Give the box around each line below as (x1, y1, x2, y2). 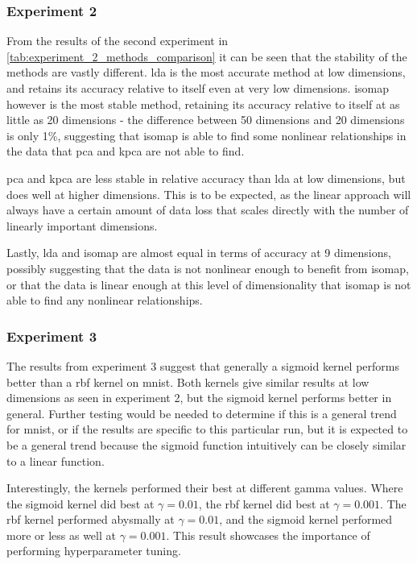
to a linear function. (6, 452, 105, 469)
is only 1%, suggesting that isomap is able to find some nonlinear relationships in (6, 126, 407, 143)
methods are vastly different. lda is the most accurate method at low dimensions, (6, 64, 406, 81)
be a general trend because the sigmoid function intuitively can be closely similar (6, 436, 407, 453)
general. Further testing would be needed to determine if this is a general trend (6, 404, 397, 421)
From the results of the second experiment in (6, 32, 229, 49)
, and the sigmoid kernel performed (219, 511, 393, 528)
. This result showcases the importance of (166, 526, 370, 543)
